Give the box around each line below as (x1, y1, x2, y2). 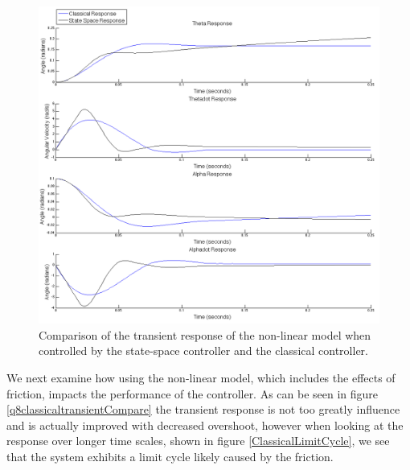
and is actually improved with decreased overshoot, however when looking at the (6, 416, 404, 433)
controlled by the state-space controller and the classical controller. (39, 342, 368, 359)
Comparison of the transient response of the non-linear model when (39, 326, 371, 343)
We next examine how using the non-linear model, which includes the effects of (6, 369, 396, 385)
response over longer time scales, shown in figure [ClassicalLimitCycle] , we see (6, 432, 390, 449)
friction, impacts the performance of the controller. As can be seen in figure (6, 385, 379, 402)
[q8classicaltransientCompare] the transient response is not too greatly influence (6, 401, 400, 418)
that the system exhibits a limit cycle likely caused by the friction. (6, 447, 334, 464)
